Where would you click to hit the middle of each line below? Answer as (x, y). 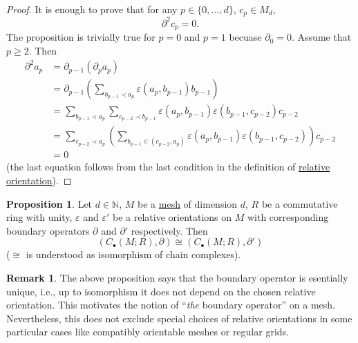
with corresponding (288, 217)
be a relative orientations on (172, 217)
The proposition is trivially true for (81, 37)
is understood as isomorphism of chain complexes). (133, 254)
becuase (245, 37)
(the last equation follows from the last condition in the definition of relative (168, 167)
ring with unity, (39, 217)
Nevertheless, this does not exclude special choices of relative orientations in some (179, 318)
